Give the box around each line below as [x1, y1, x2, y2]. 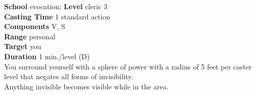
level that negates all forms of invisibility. [4, 71, 133, 82]
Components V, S [4, 21, 65, 32]
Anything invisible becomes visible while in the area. [4, 81, 169, 91]
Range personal [4, 31, 56, 41]
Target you [4, 41, 41, 52]
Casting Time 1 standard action [4, 11, 110, 21]
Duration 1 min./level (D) [4, 51, 90, 61]
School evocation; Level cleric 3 [4, 1, 108, 11]
